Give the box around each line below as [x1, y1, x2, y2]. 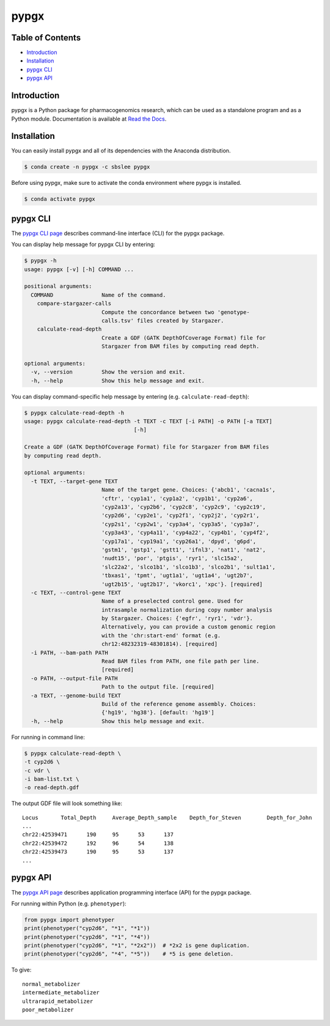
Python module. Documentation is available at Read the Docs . [11, 115, 167, 122]
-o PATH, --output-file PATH [31, 675, 119, 682]
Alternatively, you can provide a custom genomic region [101, 623, 276, 631]
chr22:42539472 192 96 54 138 [22, 839, 174, 847]
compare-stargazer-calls [37, 300, 112, 307]
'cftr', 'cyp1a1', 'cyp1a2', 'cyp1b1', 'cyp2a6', [101, 495, 254, 502]
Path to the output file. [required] [101, 683, 215, 691]
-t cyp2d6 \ [24, 758, 61, 765]
